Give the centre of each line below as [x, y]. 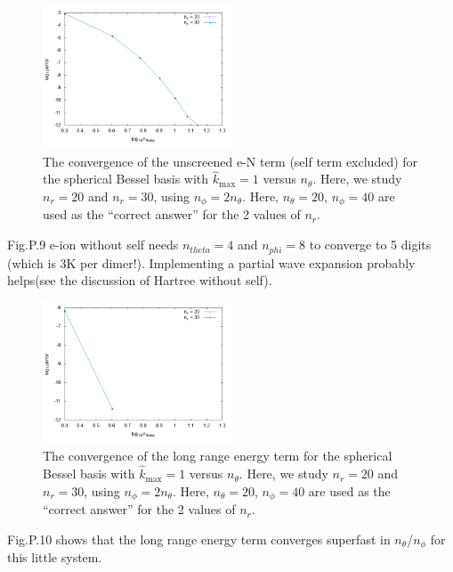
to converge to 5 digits [370, 245]
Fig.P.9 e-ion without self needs [93, 245]
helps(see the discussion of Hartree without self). [140, 280]
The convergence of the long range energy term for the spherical [218, 456]
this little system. [55, 557]
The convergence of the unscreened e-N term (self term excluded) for [231, 161]
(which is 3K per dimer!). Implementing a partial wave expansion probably [211, 262]
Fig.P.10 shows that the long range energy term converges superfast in [199, 539]
